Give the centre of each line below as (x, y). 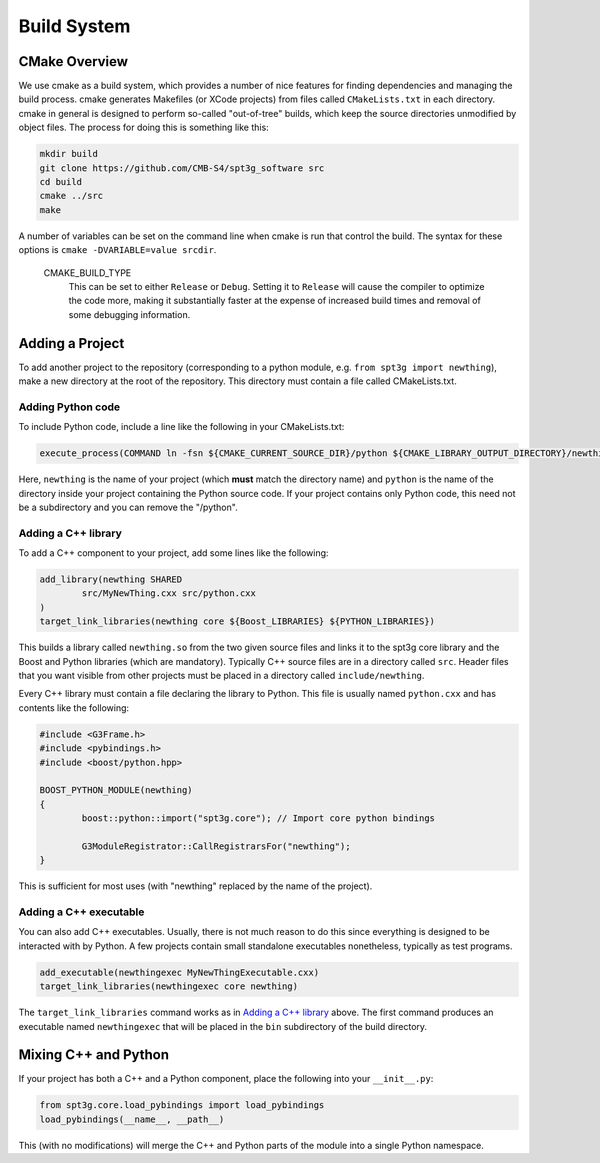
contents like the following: (74, 707)
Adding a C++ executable (81, 912)
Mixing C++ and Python (94, 1055)
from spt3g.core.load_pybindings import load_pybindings (182, 1105)
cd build (61, 181)
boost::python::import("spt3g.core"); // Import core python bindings (258, 818)
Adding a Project (71, 343)
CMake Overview (73, 61)
